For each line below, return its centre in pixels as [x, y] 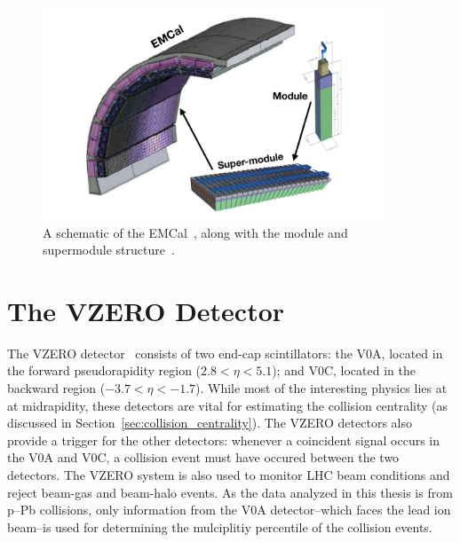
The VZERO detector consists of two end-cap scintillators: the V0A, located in [225, 353]
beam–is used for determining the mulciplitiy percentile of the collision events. [220, 526]
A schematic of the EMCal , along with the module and [195, 232]
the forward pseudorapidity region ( [104, 370]
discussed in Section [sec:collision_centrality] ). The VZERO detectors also [210, 423]
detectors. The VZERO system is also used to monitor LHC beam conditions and [229, 475]
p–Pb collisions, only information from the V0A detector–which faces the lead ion [229, 510]
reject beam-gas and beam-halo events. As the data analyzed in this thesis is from [230, 492]
